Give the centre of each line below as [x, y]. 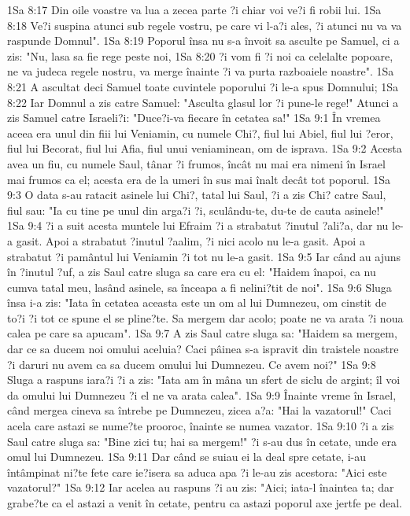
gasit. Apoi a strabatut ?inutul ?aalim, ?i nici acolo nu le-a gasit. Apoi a [190, 240]
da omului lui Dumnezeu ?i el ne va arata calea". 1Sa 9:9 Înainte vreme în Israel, [202, 394]
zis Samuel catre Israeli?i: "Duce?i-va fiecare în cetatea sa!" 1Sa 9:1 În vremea [194, 118]
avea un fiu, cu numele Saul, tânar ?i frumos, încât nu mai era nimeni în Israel [196, 163]
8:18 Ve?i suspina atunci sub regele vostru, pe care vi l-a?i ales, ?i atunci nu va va [205, 25]
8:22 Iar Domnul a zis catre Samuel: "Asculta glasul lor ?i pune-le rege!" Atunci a [203, 102]
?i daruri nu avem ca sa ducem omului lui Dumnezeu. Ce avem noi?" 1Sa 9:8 [192, 364]
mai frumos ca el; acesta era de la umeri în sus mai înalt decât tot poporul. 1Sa [199, 179]
